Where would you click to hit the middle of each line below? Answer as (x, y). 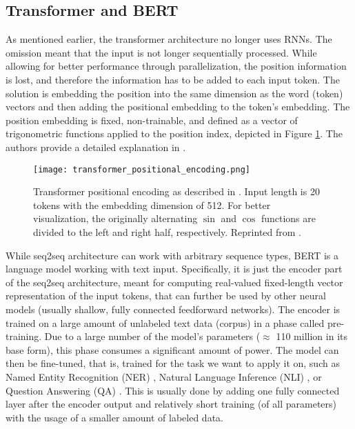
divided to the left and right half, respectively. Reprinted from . (167, 231)
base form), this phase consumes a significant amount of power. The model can (172, 349)
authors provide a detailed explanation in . (96, 147)
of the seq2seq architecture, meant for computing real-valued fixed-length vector (174, 282)
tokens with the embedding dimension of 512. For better (152, 204)
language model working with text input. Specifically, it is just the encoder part (174, 269)
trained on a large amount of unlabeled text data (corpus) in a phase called (165, 322)
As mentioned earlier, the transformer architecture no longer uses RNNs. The (169, 39)
